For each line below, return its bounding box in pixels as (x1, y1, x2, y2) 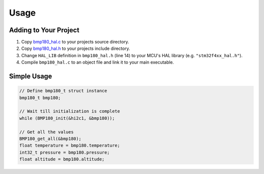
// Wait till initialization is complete (19, 109, 120, 114)
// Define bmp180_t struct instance (19, 88, 108, 94)
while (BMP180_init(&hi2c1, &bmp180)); (19, 115, 115, 121)
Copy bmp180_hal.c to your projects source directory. (21, 39, 130, 45)
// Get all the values (19, 129, 74, 134)
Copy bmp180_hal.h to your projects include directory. (21, 45, 131, 51)
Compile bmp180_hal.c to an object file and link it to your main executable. (21, 59, 174, 65)
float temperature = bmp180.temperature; (19, 143, 120, 149)
